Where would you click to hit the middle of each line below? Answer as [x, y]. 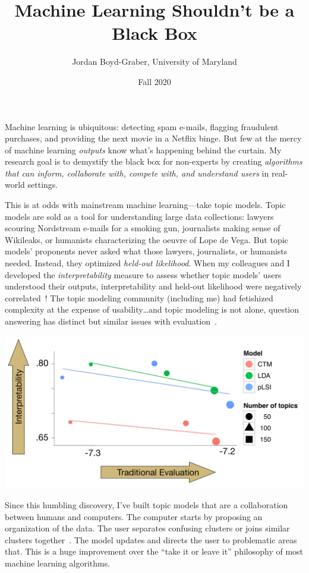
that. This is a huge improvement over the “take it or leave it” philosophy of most [154, 551]
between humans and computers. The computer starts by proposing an [134, 516]
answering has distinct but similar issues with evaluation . [111, 321]
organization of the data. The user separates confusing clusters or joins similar [147, 528]
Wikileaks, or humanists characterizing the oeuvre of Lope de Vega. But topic [146, 239]
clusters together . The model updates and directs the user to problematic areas [151, 539]
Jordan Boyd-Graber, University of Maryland [154, 62]
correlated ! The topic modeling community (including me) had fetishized [139, 297]
